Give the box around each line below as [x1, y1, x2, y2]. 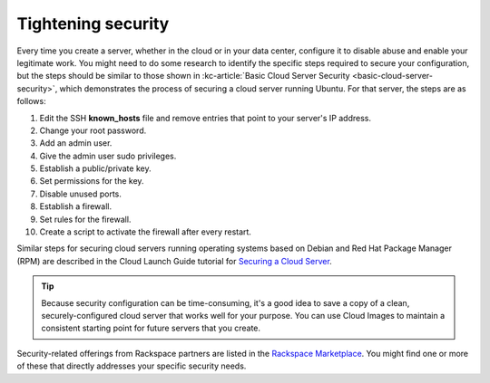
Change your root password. [39, 125, 147, 136]
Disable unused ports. [39, 188, 122, 199]
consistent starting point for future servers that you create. [41, 322, 261, 334]
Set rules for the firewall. [39, 214, 132, 225]
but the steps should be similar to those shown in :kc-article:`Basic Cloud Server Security [16, 71, 350, 81]
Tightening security [16, 14, 170, 34]
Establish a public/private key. [39, 163, 152, 174]
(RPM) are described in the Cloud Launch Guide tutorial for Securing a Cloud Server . [16, 255, 333, 266]
